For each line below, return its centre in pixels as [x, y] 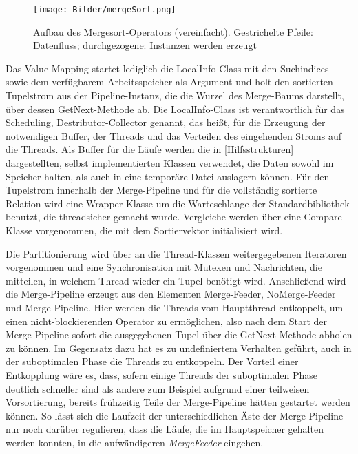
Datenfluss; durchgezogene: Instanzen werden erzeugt [145, 45]
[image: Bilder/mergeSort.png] [105, 10]
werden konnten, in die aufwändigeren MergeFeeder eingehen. [135, 442]
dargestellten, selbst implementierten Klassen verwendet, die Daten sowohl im [170, 163]
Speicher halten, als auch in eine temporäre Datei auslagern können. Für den [168, 176]
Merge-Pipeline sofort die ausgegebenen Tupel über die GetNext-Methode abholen [179, 334]
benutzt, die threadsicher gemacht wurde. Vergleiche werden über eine [153, 217]
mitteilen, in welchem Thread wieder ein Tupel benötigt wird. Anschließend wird [176, 280]
